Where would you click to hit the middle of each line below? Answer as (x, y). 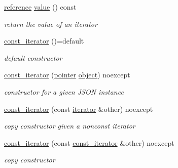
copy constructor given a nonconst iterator (70, 126)
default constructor (33, 57)
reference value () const (40, 7)
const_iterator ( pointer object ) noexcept (67, 75)
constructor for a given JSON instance (64, 91)
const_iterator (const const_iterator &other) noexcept (89, 142)
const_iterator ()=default (44, 41)
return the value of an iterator (51, 24)
